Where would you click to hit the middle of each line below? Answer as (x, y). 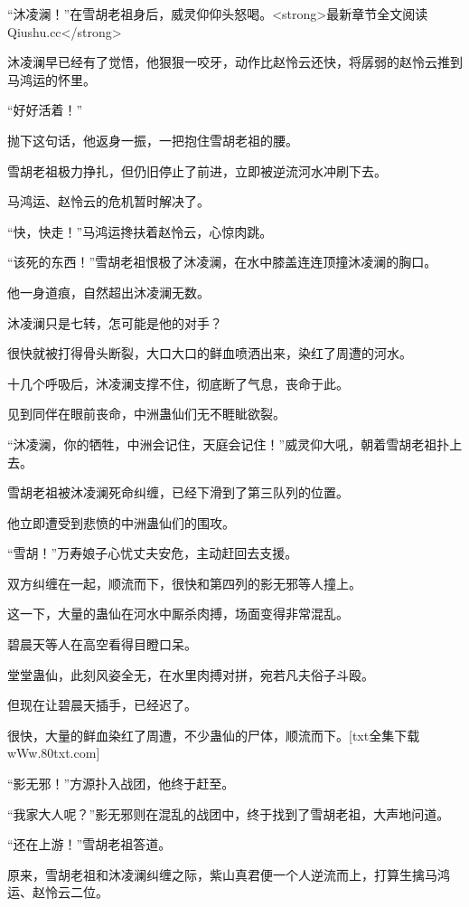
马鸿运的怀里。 (52, 79)
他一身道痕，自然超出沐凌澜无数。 (108, 292)
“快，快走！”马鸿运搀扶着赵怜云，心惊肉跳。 (140, 231)
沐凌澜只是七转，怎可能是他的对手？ (115, 322)
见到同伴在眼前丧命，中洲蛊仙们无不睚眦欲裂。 (146, 414)
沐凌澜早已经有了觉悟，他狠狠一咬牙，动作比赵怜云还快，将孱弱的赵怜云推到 (235, 62)
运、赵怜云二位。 (58, 892)
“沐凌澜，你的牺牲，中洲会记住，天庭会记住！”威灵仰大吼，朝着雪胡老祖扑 (229, 444)
